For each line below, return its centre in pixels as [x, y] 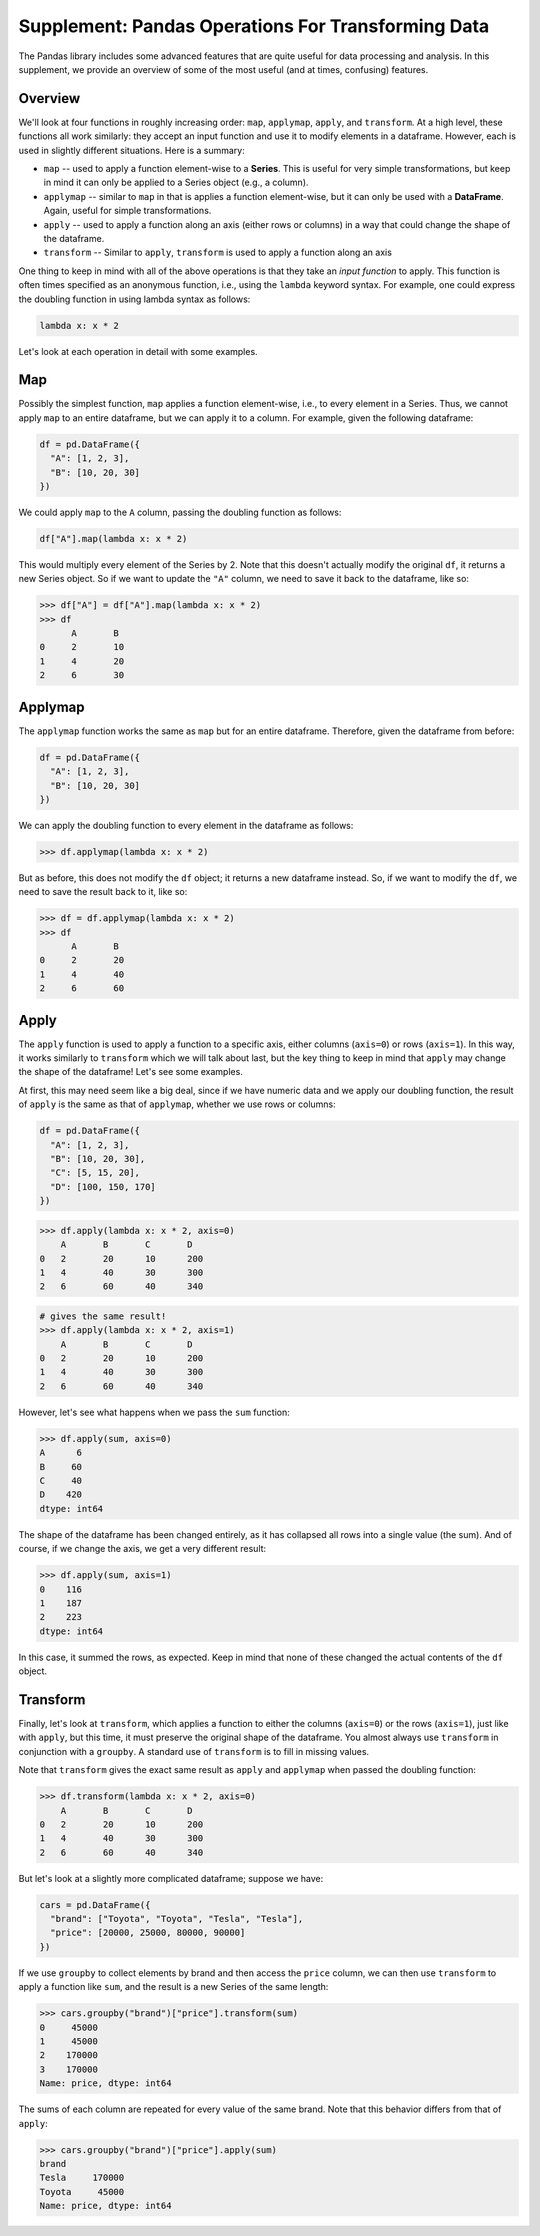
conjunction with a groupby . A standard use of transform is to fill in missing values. [194, 1751]
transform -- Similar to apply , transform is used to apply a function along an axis [217, 252]
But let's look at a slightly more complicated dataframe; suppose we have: [171, 1878]
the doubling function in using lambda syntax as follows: [134, 299]
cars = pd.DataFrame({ [95, 1904]
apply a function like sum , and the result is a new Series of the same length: [173, 1987]
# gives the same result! [103, 1316]
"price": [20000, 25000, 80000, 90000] [148, 1933]
